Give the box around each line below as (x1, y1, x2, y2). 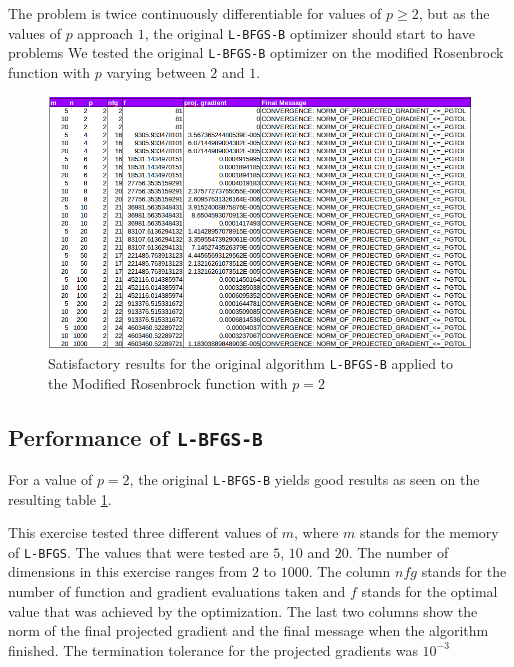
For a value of (8, 468, 93, 489)
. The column (308, 561, 391, 582)
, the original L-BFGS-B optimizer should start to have (144, 22, 475, 43)
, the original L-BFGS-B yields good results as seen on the (129, 468, 480, 489)
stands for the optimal (361, 581, 498, 601)
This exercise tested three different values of (8, 522, 278, 543)
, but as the (418, 3, 490, 23)
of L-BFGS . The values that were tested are (8, 541, 269, 562)
